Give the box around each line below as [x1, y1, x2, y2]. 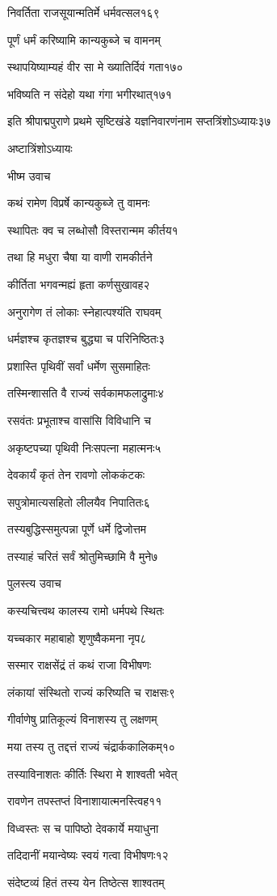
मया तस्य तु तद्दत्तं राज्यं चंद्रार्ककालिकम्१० [7, 738, 175, 755]
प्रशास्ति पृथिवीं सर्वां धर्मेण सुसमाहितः [7, 357, 150, 374]
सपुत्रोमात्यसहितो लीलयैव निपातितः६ [7, 493, 150, 510]
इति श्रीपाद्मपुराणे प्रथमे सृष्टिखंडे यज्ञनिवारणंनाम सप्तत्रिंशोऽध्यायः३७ [7, 113, 271, 130]
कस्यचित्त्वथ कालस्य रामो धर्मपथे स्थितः [7, 602, 165, 619]
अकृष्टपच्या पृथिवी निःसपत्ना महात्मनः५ [7, 439, 162, 456]
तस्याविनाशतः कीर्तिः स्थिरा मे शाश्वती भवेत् [7, 765, 178, 782]
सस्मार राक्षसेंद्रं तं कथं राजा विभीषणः [7, 656, 152, 673]
